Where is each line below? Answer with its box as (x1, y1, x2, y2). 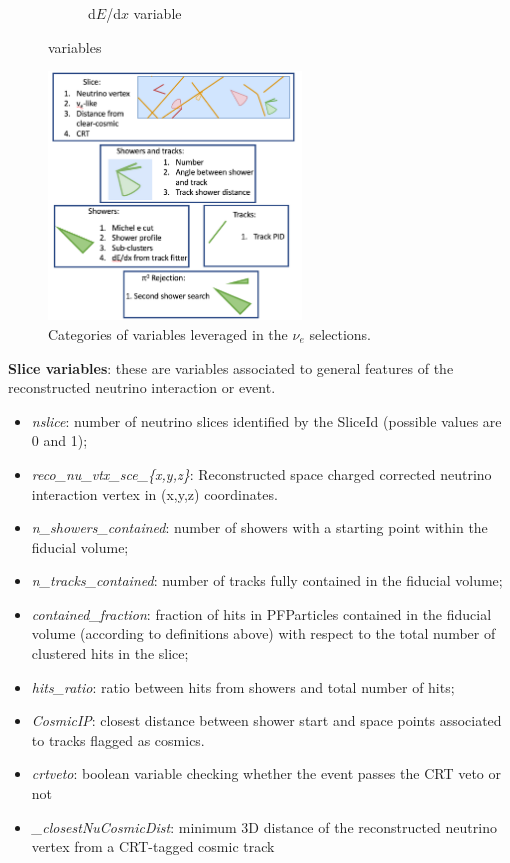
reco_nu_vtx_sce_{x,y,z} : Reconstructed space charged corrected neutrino (31, 463, 492, 484)
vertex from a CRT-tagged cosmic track (31, 836, 275, 857)
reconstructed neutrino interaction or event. (8, 377, 276, 398)
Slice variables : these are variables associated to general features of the (8, 357, 454, 378)
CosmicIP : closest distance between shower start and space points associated (31, 710, 502, 731)
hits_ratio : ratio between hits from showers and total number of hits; (31, 676, 455, 697)
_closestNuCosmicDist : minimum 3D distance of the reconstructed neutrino (31, 816, 497, 837)
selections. (309, 323, 371, 344)
